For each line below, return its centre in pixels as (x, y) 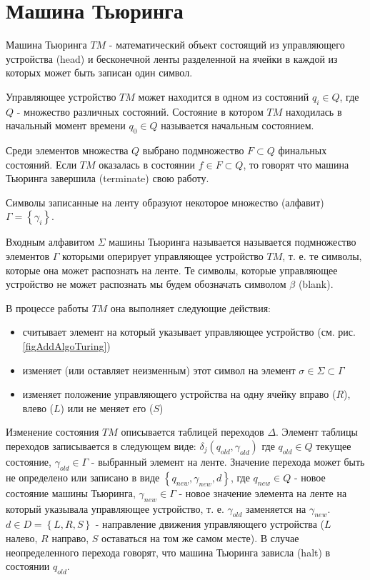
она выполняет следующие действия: (190, 307)
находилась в (314, 111)
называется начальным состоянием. (237, 125)
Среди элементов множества (67, 150)
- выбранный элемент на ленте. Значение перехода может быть (228, 461)
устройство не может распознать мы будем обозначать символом (146, 284)
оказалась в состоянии (147, 164)
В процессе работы (47, 307)
